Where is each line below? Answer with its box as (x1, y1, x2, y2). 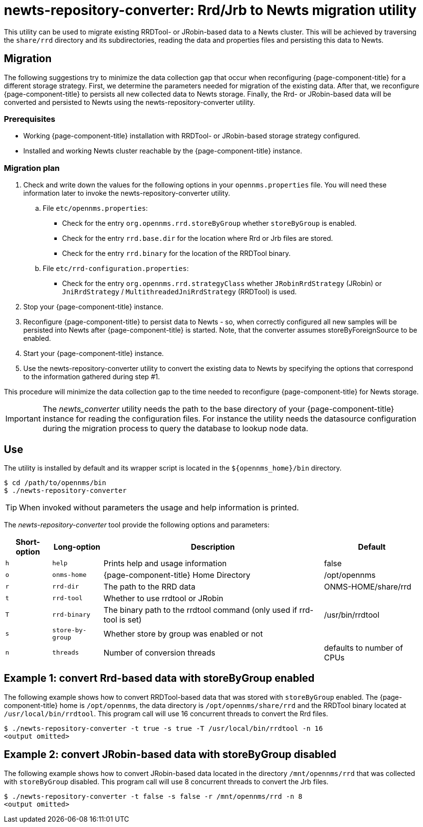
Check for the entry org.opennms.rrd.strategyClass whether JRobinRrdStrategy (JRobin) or (62, 279, 382, 288)
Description (191, 541, 235, 552)
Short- (16, 537, 40, 547)
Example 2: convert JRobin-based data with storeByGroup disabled (4, 748, 337, 761)
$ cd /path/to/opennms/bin (4, 478, 106, 487)
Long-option (53, 541, 100, 552)
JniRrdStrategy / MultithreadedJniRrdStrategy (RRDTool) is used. (62, 287, 297, 296)
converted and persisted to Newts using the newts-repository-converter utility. (4, 98, 255, 106)
